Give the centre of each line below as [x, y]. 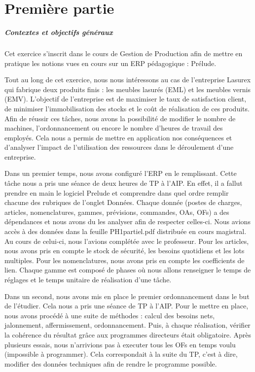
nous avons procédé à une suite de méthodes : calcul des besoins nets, [110, 315]
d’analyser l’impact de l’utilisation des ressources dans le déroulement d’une [119, 147]
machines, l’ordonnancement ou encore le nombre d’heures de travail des [114, 128]
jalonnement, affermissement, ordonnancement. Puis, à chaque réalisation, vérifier [127, 325]
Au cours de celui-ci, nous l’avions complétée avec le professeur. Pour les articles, [127, 241]
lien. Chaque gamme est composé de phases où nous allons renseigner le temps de [128, 270]
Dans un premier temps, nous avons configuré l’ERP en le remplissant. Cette [121, 173]
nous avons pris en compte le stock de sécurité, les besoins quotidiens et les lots [125, 251]
